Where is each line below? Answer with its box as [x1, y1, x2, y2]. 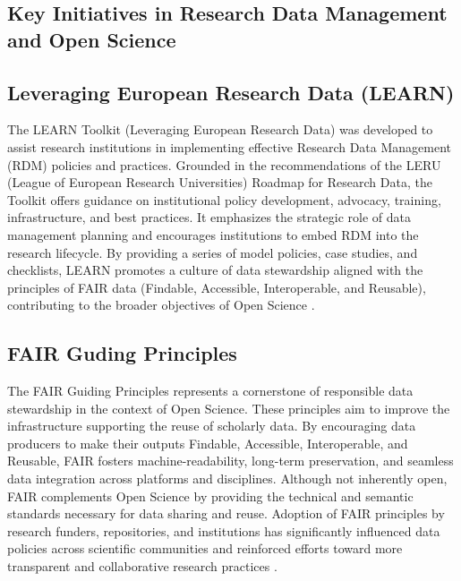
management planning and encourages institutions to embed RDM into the [7, 225, 419, 244]
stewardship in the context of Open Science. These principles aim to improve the [7, 398, 450, 417]
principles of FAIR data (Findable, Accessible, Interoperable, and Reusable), [7, 278, 426, 296]
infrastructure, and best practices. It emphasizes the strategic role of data [7, 208, 412, 226]
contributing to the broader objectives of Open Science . [7, 295, 315, 314]
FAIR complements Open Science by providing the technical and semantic [7, 486, 414, 505]
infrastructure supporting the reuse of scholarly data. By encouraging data [7, 416, 416, 435]
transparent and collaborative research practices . [7, 557, 277, 576]
